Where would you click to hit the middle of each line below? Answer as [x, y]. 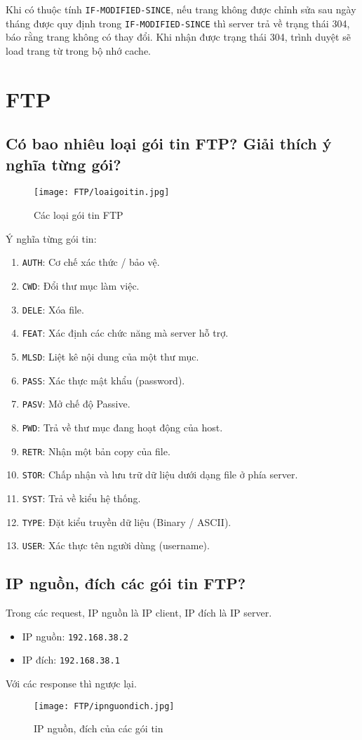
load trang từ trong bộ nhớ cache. [78, 50]
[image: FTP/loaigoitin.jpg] [102, 193]
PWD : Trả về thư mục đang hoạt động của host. [122, 427]
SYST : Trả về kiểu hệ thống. [81, 498]
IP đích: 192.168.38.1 [71, 660]
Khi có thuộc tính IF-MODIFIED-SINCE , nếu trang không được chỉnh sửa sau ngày [181, 9]
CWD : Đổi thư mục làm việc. [81, 285]
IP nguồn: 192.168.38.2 [75, 636]
